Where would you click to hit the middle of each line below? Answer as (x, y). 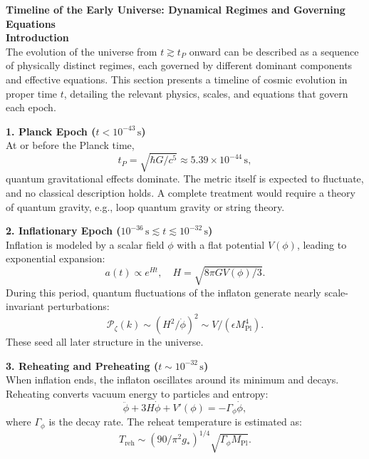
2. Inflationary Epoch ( (63, 231)
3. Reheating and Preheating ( (82, 365)
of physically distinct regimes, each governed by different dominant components (179, 65)
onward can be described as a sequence (274, 51)
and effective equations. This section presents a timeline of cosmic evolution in (177, 79)
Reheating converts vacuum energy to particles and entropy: (137, 394)
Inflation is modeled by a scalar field (85, 244)
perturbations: (78, 306)
